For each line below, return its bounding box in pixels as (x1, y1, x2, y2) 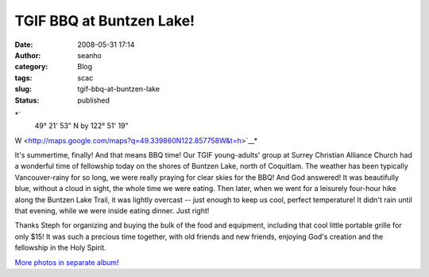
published (77, 96, 110, 105)
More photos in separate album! (14, 257, 119, 267)
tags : (14, 72, 33, 83)
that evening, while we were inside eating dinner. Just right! (14, 206, 210, 216)
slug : (14, 84, 32, 94)
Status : (14, 96, 40, 105)
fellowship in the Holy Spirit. (14, 243, 106, 252)
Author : (14, 50, 41, 60)
